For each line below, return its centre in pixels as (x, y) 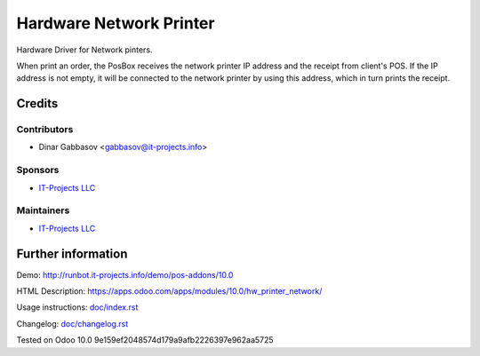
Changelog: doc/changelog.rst (72, 323)
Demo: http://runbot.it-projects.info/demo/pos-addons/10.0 (125, 274)
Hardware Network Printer (116, 23)
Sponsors (38, 170)
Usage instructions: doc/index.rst (77, 307)
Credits (37, 103)
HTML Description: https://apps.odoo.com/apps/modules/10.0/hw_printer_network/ (169, 291)
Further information (72, 253)
